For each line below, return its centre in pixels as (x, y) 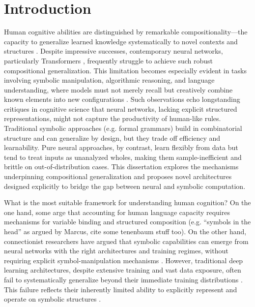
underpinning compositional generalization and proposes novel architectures (118, 176)
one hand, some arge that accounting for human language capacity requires (117, 212)
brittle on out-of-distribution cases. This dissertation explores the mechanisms (121, 167)
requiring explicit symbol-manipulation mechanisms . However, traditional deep (124, 260)
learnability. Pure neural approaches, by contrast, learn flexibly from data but (121, 147)
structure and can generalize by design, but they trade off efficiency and (112, 138)
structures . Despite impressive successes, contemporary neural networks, (113, 51)
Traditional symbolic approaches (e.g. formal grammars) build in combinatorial (123, 128)
